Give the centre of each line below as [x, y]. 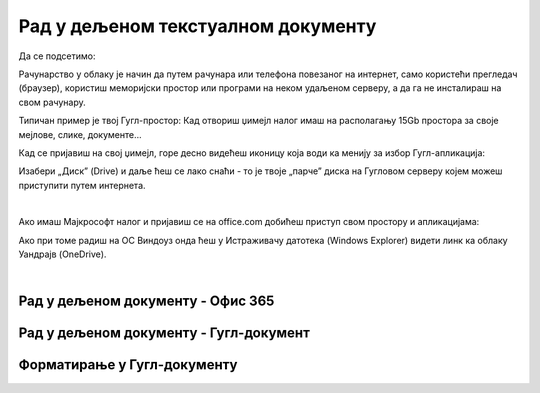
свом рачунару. [52, 102]
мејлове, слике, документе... [80, 134]
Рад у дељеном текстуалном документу [197, 26]
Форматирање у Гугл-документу [128, 365]
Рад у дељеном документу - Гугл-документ [164, 333]
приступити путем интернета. [82, 185]
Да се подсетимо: [57, 56]
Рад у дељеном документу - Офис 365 [146, 301]
